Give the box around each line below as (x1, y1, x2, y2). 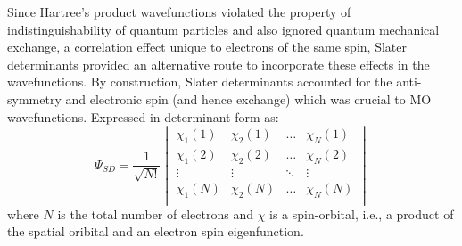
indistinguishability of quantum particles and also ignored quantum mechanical (7, 20, 440, 38)
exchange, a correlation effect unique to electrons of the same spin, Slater (7, 37, 407, 56)
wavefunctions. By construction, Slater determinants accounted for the (7, 72, 392, 91)
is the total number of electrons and (57, 204, 253, 223)
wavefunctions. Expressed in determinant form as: (7, 107, 279, 126)
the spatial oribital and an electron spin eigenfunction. (7, 222, 304, 241)
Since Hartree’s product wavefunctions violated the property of (7, 3, 351, 20)
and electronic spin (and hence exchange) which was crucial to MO (65, 89, 432, 108)
